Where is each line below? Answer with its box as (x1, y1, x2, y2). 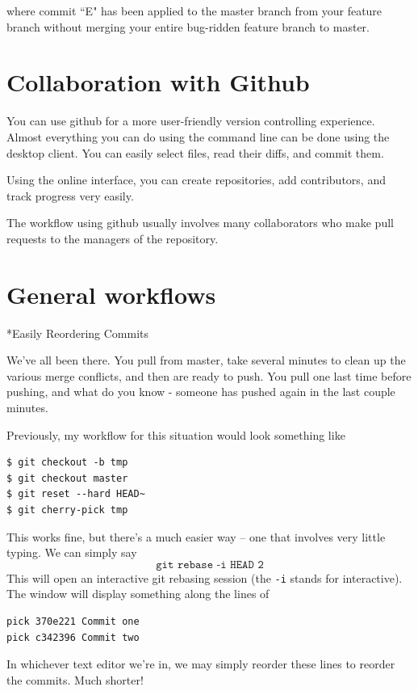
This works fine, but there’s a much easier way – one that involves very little (6, 528, 386, 545)
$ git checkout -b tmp (6, 457, 128, 469)
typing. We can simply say (6, 544, 137, 561)
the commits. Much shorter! (6, 671, 144, 688)
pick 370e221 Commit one (6, 615, 140, 627)
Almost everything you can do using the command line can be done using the (6, 128, 390, 145)
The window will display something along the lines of (6, 585, 270, 602)
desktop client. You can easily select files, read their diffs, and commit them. (6, 144, 384, 161)
